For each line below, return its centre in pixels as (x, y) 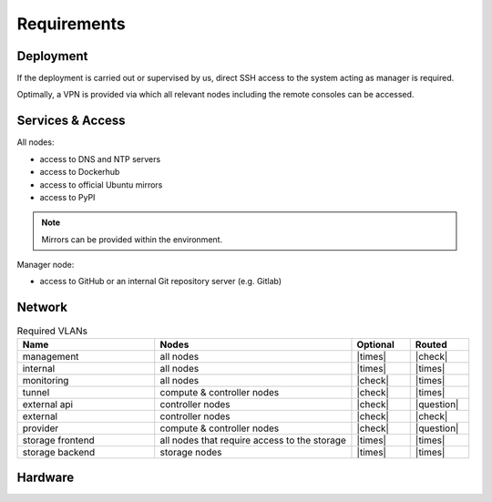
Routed (431, 344)
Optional (376, 344)
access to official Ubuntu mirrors (101, 184)
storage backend (59, 452)
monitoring (46, 380)
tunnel (36, 392)
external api (47, 404)
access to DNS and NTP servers (100, 159)
